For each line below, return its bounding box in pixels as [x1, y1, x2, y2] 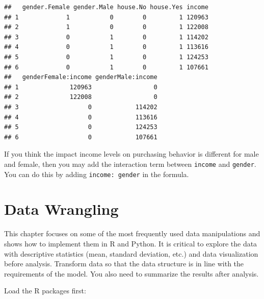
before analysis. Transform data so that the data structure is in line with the [4, 258, 244, 269]
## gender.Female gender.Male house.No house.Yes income [4, 4, 208, 11]
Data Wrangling [4, 198, 119, 219]
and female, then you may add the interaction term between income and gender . [4, 158, 256, 169]
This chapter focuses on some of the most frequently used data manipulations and [4, 228, 260, 239]
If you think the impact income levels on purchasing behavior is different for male [4, 148, 259, 159]
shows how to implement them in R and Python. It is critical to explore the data [4, 238, 257, 248]
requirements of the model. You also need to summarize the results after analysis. [4, 268, 259, 279]
